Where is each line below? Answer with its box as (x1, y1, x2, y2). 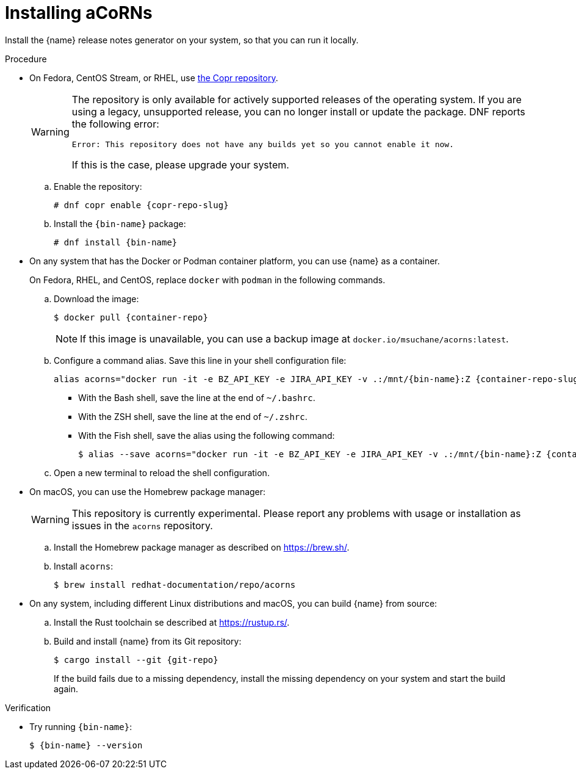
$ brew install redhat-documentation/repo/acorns (54, 579, 296, 590)
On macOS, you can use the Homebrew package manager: (29, 486, 266, 497)
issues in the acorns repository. (71, 519, 213, 532)
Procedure (5, 53, 47, 64)
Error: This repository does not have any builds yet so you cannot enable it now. (71, 139, 454, 149)
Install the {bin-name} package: (54, 218, 186, 229)
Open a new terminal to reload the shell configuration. (54, 467, 270, 478)
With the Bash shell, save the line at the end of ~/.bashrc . (78, 392, 315, 403)
